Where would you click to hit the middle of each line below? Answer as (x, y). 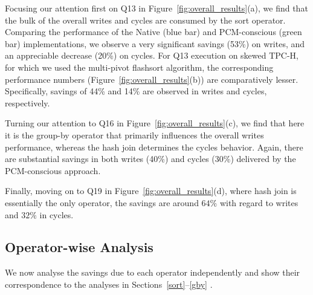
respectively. (27, 102)
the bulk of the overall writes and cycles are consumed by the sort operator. (145, 20)
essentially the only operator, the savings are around (102, 202)
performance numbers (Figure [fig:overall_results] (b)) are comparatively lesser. (152, 79)
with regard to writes (259, 202)
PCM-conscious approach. (53, 170)
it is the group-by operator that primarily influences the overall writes (134, 135)
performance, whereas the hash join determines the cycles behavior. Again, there (154, 147)
